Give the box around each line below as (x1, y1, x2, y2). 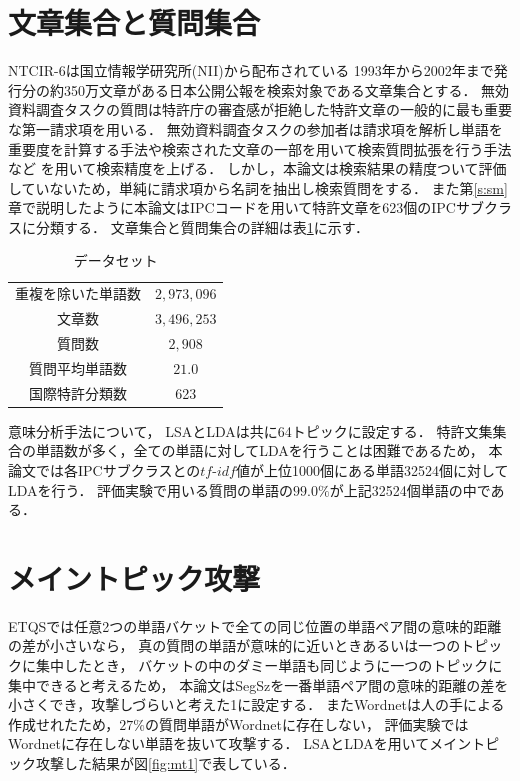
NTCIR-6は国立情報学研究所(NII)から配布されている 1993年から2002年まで (8, 60, 494, 81)
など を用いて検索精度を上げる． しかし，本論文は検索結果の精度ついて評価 (8, 158, 507, 179)
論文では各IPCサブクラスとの (8, 459, 201, 480)
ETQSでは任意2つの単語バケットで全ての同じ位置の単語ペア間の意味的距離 (8, 615, 502, 636)
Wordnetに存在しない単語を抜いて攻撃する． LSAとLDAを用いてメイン (8, 733, 472, 754)
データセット (73, 250, 158, 271)
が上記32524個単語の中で (329, 479, 491, 500)
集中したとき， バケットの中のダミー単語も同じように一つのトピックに (35, 655, 503, 676)
